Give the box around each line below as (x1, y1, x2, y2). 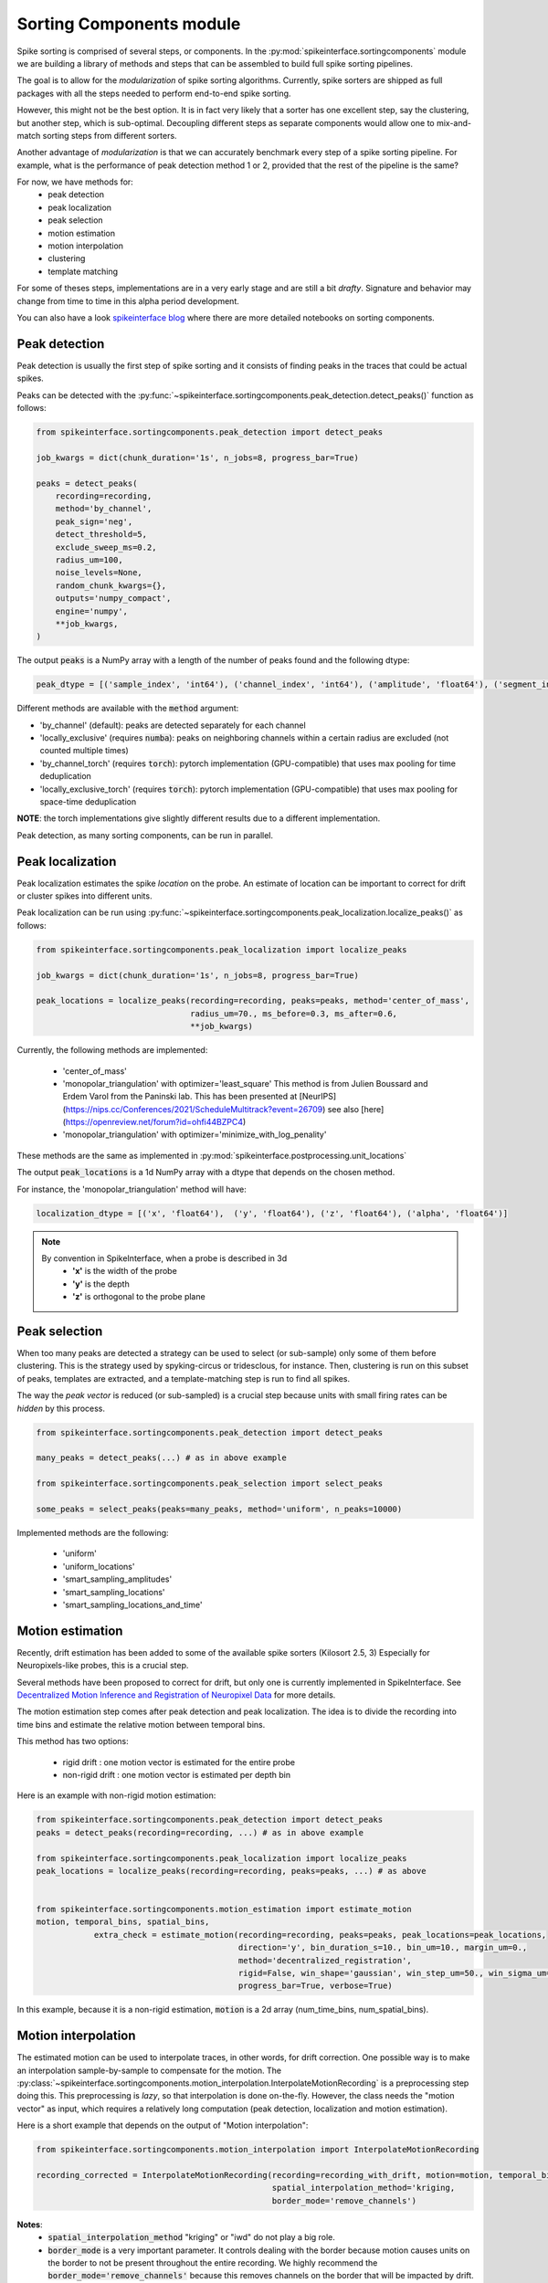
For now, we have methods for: (16, 176, 134, 187)
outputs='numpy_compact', (55, 594, 172, 604)
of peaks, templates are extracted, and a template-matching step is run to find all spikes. (16, 1373, 351, 1383)
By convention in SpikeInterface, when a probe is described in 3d (41, 1253, 288, 1264)
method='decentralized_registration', (237, 1955, 413, 1965)
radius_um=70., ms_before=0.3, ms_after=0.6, (190, 1008, 397, 1018)
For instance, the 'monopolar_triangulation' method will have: (16, 1184, 247, 1194)
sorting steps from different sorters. (42, 130, 177, 141)
